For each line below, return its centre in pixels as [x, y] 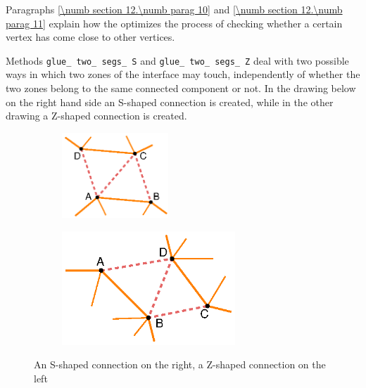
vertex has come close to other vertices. [90, 37]
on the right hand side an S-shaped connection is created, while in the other [170, 102]
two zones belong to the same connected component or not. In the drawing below [181, 88]
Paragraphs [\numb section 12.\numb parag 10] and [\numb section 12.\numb [174, 9]
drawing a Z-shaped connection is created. [96, 116]
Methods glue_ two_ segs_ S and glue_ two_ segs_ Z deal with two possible [177, 60]
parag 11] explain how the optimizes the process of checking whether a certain [174, 23]
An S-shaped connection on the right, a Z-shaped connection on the [180, 364]
